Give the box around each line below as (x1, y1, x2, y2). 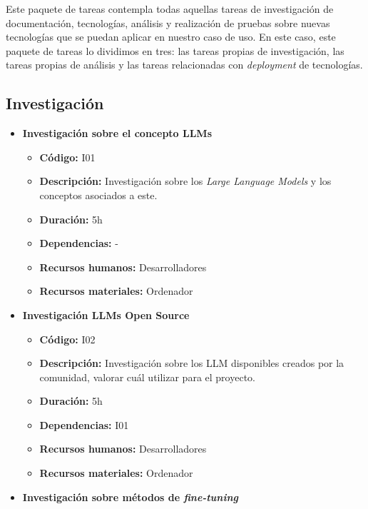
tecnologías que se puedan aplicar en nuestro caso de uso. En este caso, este (6, 29, 336, 44)
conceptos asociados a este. (39, 187, 158, 202)
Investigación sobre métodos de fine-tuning (22, 489, 238, 504)
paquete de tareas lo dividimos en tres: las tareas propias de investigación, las (6, 43, 344, 58)
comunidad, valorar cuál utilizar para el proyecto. (39, 369, 255, 384)
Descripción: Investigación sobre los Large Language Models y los (39, 173, 332, 188)
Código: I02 (39, 331, 96, 346)
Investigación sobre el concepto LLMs (22, 126, 213, 141)
